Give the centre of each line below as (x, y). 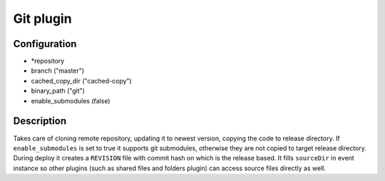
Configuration (45, 44)
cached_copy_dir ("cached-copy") (81, 81)
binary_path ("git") (58, 91)
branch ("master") (58, 71)
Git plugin (42, 19)
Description (40, 121)
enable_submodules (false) (71, 100)
